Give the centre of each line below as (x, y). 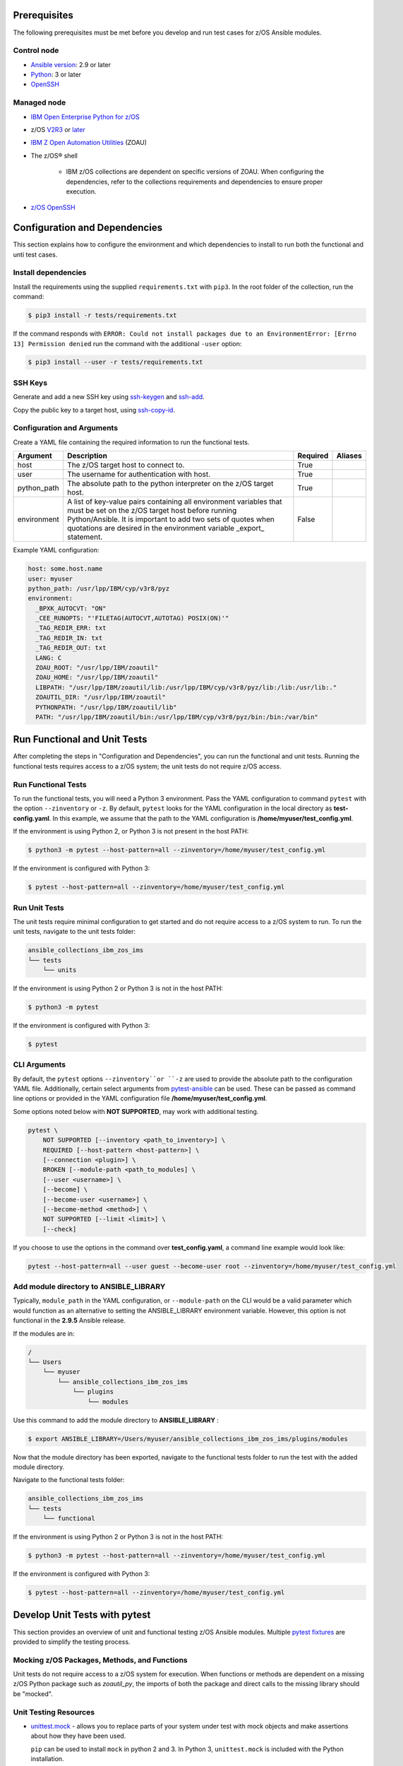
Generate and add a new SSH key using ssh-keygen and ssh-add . (109, 397)
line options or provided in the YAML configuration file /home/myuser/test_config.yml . (140, 1098)
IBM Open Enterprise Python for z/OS (85, 117)
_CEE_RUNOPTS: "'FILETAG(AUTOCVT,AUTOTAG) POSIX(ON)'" (132, 618)
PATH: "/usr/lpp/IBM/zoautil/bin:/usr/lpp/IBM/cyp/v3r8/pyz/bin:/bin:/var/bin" (177, 717)
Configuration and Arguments (66, 428)
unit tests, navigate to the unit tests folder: (74, 932)
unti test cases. (35, 254)
